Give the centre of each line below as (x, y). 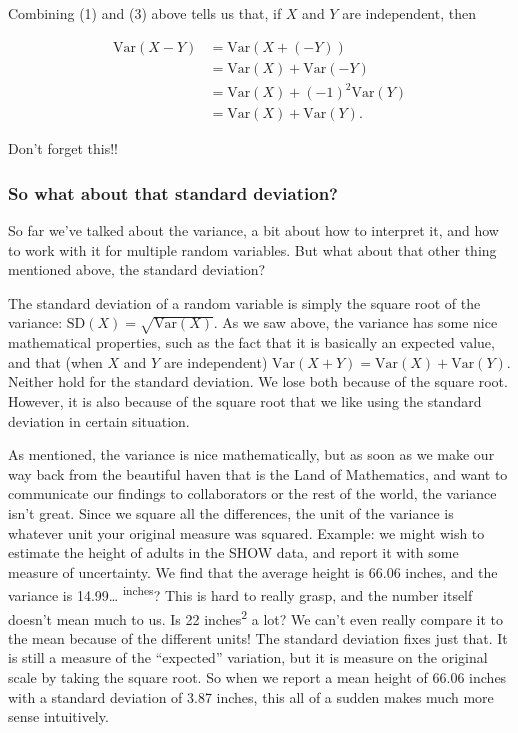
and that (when (55, 361)
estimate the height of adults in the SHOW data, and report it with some (233, 552)
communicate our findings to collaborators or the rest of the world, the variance (252, 493)
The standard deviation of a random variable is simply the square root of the (244, 302)
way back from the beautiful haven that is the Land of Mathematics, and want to (258, 473)
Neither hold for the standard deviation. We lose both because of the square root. (258, 381)
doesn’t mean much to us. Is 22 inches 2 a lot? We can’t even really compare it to (255, 617)
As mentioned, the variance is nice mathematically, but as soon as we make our (251, 454)
